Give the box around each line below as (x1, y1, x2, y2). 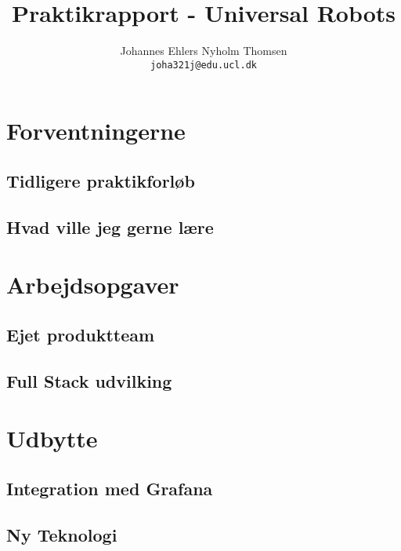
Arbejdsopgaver (6, 268, 179, 301)
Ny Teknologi (6, 522, 117, 546)
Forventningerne (6, 115, 186, 147)
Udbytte (6, 422, 98, 454)
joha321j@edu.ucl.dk (150, 59, 258, 71)
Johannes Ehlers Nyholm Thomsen (120, 42, 287, 59)
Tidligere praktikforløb (6, 168, 195, 192)
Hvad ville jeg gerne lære (6, 214, 214, 239)
